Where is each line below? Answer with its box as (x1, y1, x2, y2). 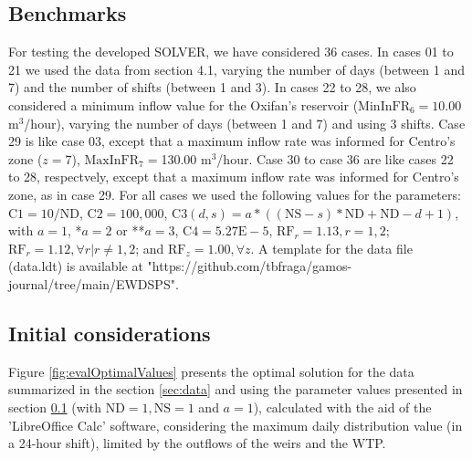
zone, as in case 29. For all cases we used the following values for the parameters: (8, 184, 461, 203)
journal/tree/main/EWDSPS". (8, 274, 179, 293)
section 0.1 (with (8, 397, 101, 416)
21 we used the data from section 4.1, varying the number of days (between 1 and (8, 59, 466, 78)
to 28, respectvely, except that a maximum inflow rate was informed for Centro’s (8, 167, 459, 186)
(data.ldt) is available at (8, 256, 143, 276)
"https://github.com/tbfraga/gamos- (147, 256, 352, 276)
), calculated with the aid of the (253, 397, 432, 416)
